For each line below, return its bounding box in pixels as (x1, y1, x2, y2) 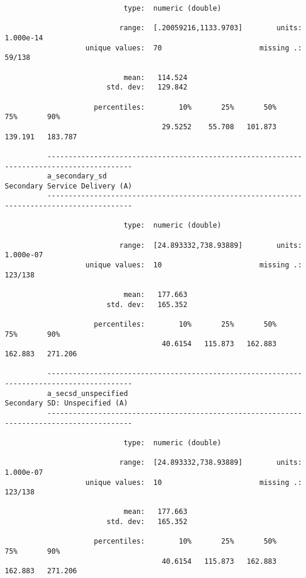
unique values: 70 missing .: (85, 43, 302, 52)
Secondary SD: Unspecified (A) (5, 399, 128, 408)
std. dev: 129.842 (106, 83, 187, 92)
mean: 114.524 (123, 73, 187, 82)
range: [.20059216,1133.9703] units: (119, 24, 302, 33)
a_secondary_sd (47, 172, 107, 181)
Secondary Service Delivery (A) (5, 181, 132, 190)
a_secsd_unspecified (47, 389, 128, 398)
